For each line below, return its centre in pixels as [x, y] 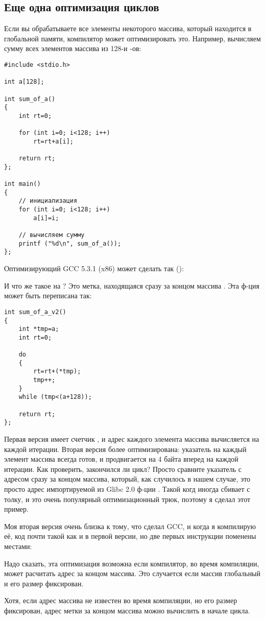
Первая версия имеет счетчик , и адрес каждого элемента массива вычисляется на [132, 439]
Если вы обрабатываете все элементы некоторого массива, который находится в [128, 28]
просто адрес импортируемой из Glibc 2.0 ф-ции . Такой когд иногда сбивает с [127, 489]
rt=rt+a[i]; [54, 141]
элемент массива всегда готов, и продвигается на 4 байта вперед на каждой [121, 459]
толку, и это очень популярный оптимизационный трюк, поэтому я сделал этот [127, 499]
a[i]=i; [46, 218]
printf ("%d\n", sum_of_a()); [70, 243]
